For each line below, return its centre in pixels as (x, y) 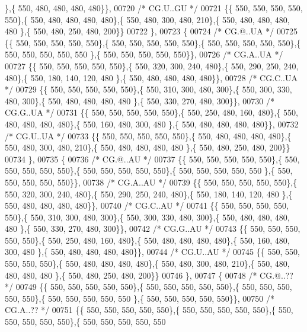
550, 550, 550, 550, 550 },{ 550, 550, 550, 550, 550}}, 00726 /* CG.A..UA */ (144, 54)
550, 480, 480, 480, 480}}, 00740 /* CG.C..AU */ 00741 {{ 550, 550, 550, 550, (147, 205)
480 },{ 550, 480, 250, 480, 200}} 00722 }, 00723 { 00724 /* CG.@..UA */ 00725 (151, 31)
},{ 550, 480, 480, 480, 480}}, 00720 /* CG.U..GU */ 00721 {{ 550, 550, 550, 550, (154, 8)
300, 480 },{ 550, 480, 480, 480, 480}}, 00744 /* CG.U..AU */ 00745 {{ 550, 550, (152, 252)
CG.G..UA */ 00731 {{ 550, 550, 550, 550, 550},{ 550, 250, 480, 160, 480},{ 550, (151, 112)
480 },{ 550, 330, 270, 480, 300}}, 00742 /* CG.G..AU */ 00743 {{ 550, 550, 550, (153, 229)
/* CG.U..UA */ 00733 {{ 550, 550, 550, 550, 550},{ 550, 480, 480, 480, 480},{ (148, 135)
